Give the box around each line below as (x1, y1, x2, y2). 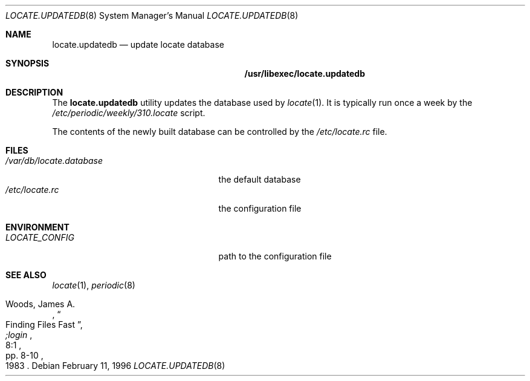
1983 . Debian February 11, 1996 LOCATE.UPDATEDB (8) (5, 360, 225, 371)
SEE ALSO (5, 270, 47, 280)
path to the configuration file (218, 251, 332, 261)
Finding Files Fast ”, (5, 319, 83, 330)
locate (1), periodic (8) (52, 280, 135, 290)
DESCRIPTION (5, 87, 63, 97)
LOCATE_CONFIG (5, 232, 74, 243)
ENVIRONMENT (5, 222, 69, 232)
